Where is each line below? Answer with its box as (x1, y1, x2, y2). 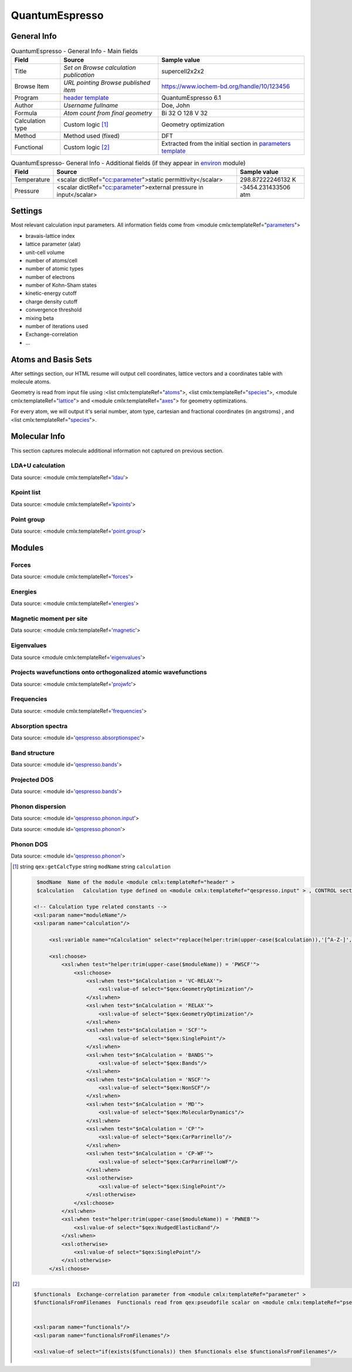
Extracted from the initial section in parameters (161, 140, 291, 148)
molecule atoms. (11, 378, 51, 385)
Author (14, 102, 33, 110)
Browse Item (14, 82, 49, 90)
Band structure (11, 749, 55, 757)
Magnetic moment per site (11, 614, 88, 623)
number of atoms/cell (25, 257, 77, 264)
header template (63, 94, 109, 102)
